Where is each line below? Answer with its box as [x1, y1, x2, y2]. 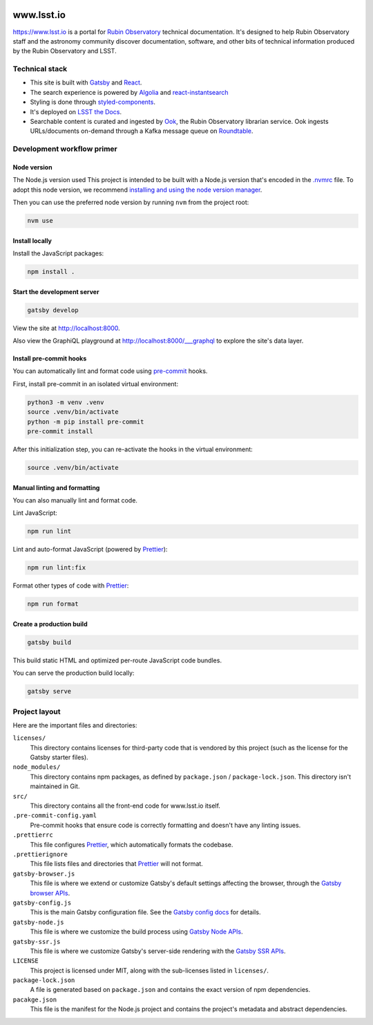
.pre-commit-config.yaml [12, 812, 97, 819]
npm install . [27, 268, 75, 276]
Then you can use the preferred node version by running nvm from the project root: [12, 198, 249, 207]
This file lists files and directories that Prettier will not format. [30, 860, 203, 868]
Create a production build [12, 619, 88, 628]
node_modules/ [12, 763, 61, 771]
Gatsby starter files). [30, 753, 89, 761]
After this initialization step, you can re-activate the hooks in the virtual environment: [12, 445, 254, 453]
